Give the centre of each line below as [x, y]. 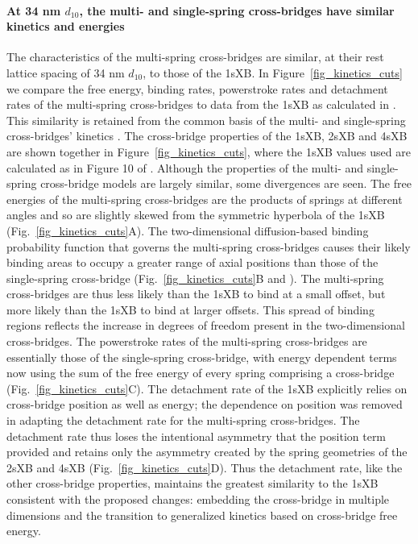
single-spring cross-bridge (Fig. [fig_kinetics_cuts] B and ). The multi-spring [195, 278]
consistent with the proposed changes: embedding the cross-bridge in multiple [198, 499]
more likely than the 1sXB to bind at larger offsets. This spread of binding [190, 309]
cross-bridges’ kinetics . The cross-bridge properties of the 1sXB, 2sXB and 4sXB [207, 136]
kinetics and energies [66, 26]
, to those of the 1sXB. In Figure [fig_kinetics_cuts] [273, 72]
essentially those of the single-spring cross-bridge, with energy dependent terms [202, 357]
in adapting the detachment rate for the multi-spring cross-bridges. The [183, 420]
